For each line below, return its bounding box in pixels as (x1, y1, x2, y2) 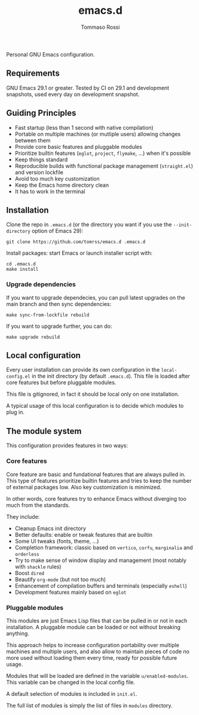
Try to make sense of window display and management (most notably (14, 557, 187, 564)
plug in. (6, 409, 25, 416)
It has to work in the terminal (14, 187, 85, 195)
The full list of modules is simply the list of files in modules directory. (6, 702, 173, 709)
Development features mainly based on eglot (14, 588, 127, 596)
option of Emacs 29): (32, 228, 84, 235)
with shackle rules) (14, 563, 62, 570)
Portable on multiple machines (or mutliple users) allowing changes (14, 130, 181, 137)
